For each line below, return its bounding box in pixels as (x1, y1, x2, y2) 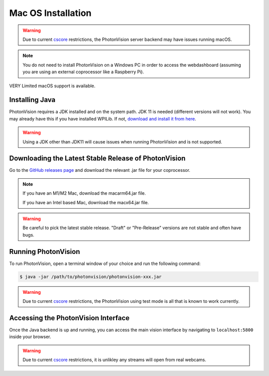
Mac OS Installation (9, 7, 92, 18)
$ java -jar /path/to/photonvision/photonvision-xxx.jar (19, 274, 162, 279)
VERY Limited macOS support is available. (9, 83, 96, 89)
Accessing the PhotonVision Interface (9, 314, 130, 322)
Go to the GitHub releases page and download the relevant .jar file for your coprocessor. (9, 167, 190, 173)
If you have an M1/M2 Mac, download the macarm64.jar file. (22, 190, 146, 196)
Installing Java (9, 96, 56, 104)
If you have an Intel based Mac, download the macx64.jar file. (22, 199, 149, 205)
